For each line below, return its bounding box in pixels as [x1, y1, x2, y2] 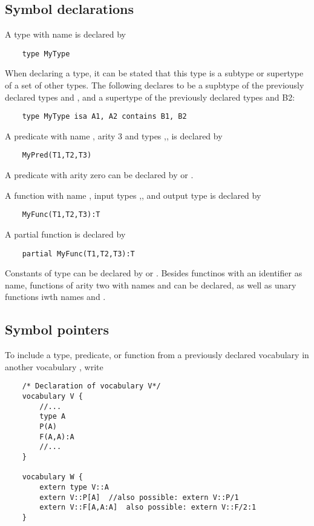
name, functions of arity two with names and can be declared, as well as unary [5, 278, 296, 291]
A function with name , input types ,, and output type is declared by [5, 188, 261, 201]
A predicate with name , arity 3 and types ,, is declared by [5, 129, 223, 142]
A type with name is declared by [5, 28, 126, 41]
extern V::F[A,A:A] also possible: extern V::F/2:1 [39, 503, 257, 512]
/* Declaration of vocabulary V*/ [22, 382, 161, 391]
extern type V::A [39, 482, 109, 491]
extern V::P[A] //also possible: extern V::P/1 [39, 493, 239, 502]
